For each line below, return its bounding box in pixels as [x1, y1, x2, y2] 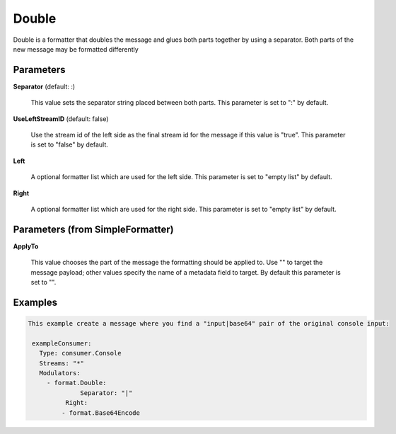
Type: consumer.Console [39, 349, 122, 358]
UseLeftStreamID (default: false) [13, 114, 109, 123]
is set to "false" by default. [30, 140, 109, 149]
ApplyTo [13, 241, 39, 251]
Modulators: [39, 369, 81, 377]
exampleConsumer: [32, 339, 92, 347]
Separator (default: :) [13, 82, 76, 91]
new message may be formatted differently [13, 45, 139, 53]
